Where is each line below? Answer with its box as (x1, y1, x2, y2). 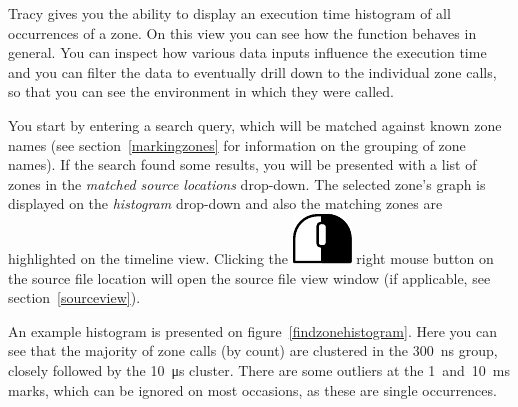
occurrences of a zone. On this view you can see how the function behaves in (8, 22, 477, 43)
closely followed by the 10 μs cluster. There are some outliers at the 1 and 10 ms (8, 359, 510, 380)
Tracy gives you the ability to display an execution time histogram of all (8, 3, 451, 23)
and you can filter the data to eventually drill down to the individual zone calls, (8, 61, 497, 82)
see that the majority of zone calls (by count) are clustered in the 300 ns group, (8, 340, 498, 361)
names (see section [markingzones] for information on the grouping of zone (8, 134, 466, 155)
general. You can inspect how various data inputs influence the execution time (8, 42, 487, 63)
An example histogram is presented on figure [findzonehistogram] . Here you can (8, 320, 497, 341)
